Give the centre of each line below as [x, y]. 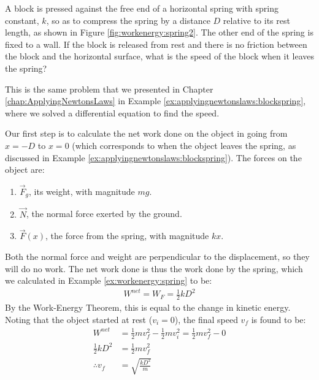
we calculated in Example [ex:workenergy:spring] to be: [109, 280]
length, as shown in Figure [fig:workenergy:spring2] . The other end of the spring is [159, 32]
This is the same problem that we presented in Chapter [109, 89]
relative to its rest [256, 20]
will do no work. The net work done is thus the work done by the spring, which [154, 268]
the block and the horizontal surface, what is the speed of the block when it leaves [159, 56]
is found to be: [279, 319]
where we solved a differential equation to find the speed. [112, 112]
